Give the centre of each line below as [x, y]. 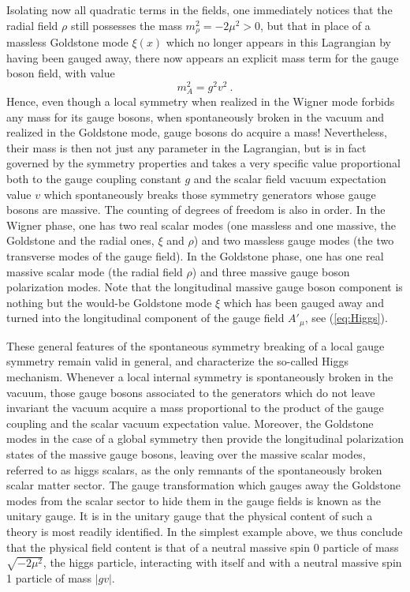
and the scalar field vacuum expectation [290, 179]
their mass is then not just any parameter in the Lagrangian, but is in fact [186, 147]
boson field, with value [61, 73]
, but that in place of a [315, 25]
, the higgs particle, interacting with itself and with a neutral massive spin [222, 562]
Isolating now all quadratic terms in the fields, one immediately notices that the [199, 9]
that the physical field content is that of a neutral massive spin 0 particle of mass [203, 547]
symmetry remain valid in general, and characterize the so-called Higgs [177, 361]
